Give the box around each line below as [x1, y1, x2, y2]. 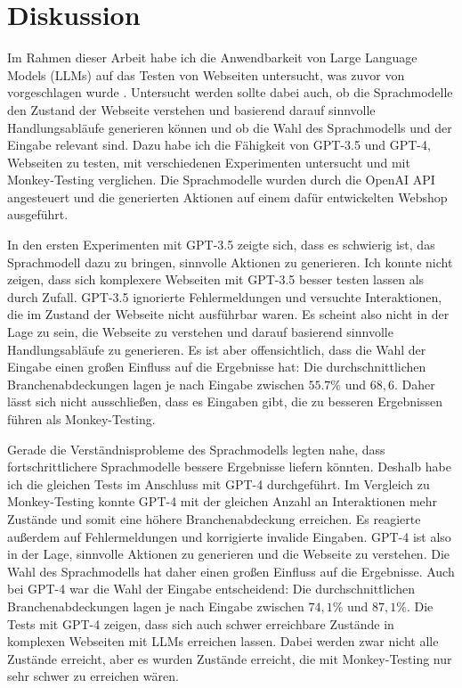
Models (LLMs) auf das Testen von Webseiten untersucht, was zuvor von [7, 65, 405, 84]
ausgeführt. [7, 205, 69, 224]
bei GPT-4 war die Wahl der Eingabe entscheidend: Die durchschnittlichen [7, 579, 415, 598]
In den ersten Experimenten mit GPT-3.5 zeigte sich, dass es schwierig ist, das [7, 235, 435, 254]
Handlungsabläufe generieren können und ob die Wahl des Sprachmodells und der [7, 118, 452, 136]
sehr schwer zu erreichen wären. [7, 667, 179, 685]
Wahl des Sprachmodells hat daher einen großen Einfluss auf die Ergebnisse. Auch [7, 561, 455, 580]
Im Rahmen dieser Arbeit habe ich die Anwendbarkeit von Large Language [7, 48, 417, 67]
